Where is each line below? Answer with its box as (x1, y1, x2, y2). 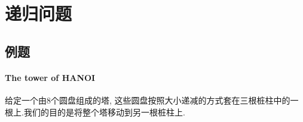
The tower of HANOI (5, 71, 96, 83)
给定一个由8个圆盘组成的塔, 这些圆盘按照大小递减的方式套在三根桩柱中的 (5, 93, 290, 106)
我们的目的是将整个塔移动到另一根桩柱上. (23, 105, 185, 118)
